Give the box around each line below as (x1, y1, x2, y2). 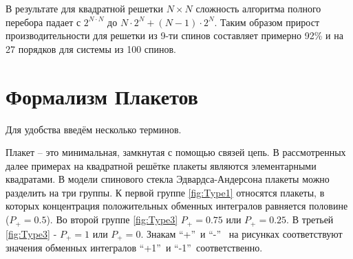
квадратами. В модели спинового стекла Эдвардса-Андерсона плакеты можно (6, 172, 330, 186)
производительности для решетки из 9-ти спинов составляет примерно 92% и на (6, 28, 343, 43)
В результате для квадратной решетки (6, 1, 163, 15)
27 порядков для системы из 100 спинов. (6, 41, 177, 56)
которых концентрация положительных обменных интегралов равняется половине (6, 199, 348, 213)
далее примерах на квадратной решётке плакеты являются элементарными (6, 158, 317, 172)
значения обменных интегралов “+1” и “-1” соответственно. (6, 240, 263, 254)
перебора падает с (6, 14, 81, 29)
